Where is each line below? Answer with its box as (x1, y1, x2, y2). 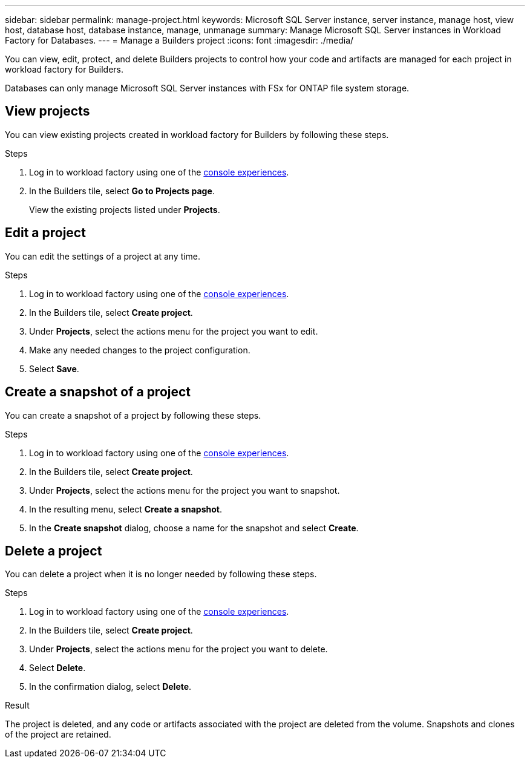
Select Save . (29, 363, 79, 374)
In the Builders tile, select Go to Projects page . (29, 185, 215, 196)
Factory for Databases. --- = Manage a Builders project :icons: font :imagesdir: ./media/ (5, 35, 354, 45)
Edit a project (5, 225, 86, 241)
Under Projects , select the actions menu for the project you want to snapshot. (29, 485, 340, 496)
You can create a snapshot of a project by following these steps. (5, 410, 261, 421)
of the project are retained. (5, 729, 111, 740)
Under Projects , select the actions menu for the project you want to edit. (29, 326, 318, 336)
